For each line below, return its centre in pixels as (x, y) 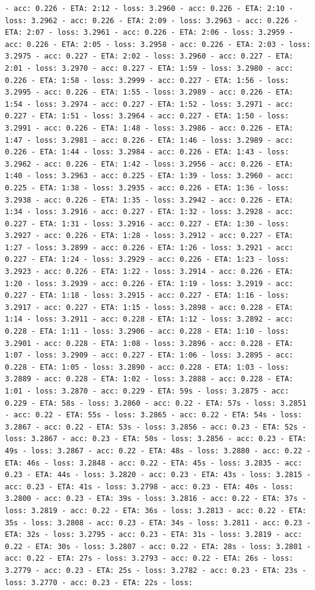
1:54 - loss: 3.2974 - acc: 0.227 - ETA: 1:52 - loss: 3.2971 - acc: (149, 104)
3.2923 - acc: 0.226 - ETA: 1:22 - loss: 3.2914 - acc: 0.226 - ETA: (149, 272)
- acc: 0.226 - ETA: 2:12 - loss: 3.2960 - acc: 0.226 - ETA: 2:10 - (149, 9)
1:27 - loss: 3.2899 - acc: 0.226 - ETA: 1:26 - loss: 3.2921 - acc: (149, 247)
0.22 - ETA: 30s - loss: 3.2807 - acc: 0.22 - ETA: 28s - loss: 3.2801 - (158, 546)
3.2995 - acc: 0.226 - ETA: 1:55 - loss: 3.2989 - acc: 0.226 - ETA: (149, 92)
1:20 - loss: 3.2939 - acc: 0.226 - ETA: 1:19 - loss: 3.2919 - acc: (149, 283)
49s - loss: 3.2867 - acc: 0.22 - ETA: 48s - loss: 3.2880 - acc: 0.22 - (158, 451)
